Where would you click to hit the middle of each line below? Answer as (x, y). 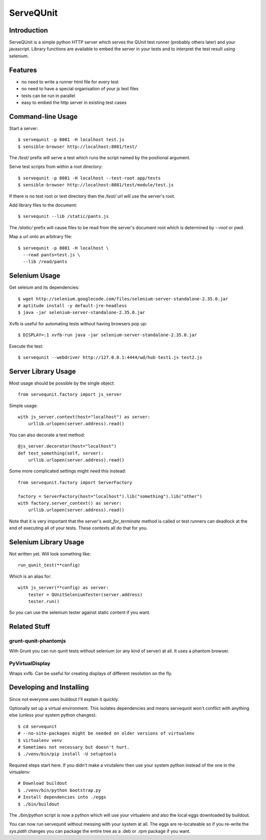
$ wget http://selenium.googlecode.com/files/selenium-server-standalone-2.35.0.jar (123, 299)
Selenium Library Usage (47, 542)
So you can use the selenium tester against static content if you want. (80, 612)
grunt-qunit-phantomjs (37, 641)
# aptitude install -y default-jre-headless (73, 305)
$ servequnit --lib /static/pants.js (64, 216)
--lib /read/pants (45, 262)
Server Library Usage (43, 371)
